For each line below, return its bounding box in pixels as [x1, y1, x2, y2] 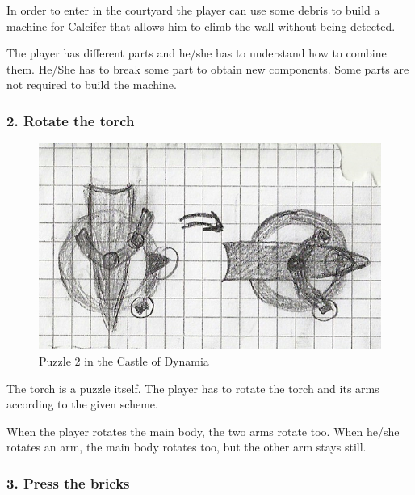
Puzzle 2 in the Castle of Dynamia [39, 352, 209, 369]
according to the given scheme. [6, 396, 158, 412]
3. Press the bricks [6, 472, 130, 493]
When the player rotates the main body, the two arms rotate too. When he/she [6, 422, 400, 439]
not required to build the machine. [6, 76, 177, 93]
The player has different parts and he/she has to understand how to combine [6, 44, 387, 61]
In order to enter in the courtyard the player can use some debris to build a [6, 2, 380, 18]
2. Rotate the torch [6, 110, 135, 130]
